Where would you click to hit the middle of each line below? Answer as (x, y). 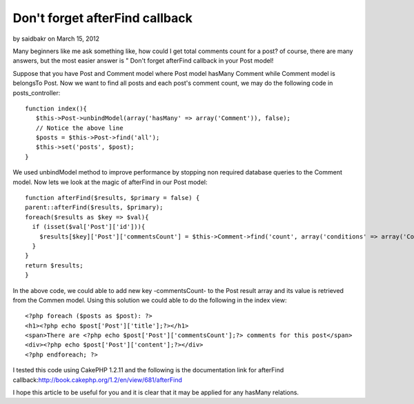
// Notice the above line (79, 128)
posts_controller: (37, 92)
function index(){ (56, 108)
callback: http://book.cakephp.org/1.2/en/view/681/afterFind (98, 380)
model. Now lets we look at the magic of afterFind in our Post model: (110, 182)
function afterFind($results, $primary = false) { (112, 198)
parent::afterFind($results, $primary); (94, 208)
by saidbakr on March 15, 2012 (56, 39)
